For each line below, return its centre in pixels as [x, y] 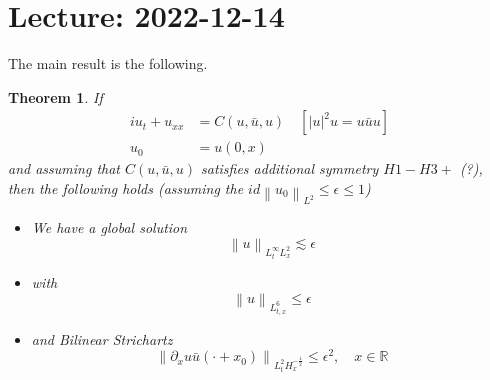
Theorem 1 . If [55, 96]
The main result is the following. [108, 63]
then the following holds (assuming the [126, 187]
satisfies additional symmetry [290, 168]
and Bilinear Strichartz [102, 338]
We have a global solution [109, 227]
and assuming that [64, 168]
